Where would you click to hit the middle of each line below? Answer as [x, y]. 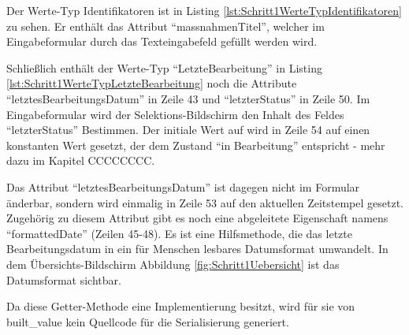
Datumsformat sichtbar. [64, 279]
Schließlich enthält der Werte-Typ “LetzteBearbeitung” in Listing [164, 67]
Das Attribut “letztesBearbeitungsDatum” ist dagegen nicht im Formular [183, 186]
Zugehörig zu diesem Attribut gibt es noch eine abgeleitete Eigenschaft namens [197, 218]
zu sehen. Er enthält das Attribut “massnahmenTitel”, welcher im [165, 26]
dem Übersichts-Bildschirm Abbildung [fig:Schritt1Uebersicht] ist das [173, 264]
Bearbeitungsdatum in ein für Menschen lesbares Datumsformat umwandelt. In [197, 249]
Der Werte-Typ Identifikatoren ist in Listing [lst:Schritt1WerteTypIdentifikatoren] [204, 10]
